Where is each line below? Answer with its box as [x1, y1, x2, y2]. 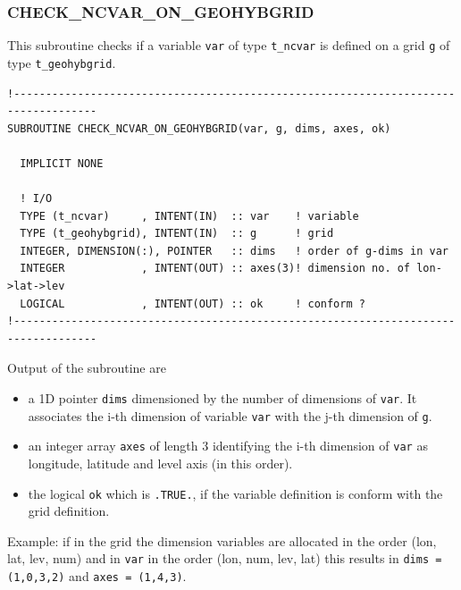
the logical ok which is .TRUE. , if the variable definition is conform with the [28, 484, 443, 502]
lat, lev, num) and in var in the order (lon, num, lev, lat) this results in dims [7, 549, 430, 568]
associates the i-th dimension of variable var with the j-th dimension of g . [28, 406, 432, 425]
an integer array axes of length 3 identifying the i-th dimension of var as [28, 436, 428, 455]
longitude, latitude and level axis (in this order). [28, 454, 293, 472]
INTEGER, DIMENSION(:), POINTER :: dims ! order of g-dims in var [20, 244, 448, 257]
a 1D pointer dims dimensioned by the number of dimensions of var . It [28, 389, 417, 408]
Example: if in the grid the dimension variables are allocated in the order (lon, [7, 531, 437, 550]
